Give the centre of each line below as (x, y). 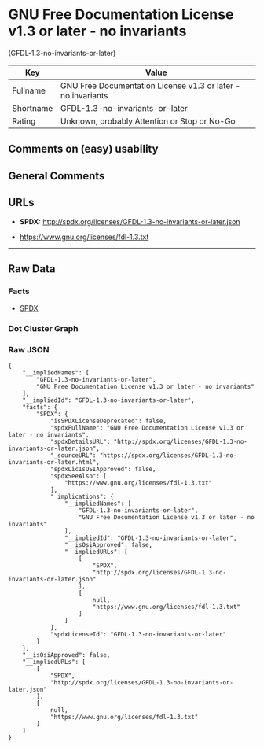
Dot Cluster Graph (43, 329)
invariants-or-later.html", (54, 463)
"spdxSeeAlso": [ (79, 476)
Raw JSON (29, 350)
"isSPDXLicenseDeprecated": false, (108, 421)
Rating (24, 121)
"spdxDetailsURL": (80, 442)
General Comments (57, 176)
